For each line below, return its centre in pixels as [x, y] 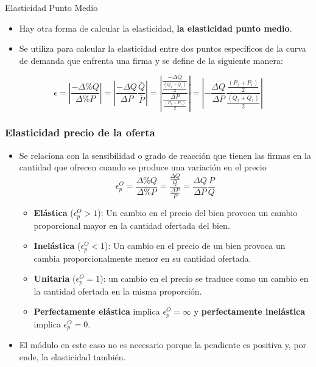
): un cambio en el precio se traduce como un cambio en [204, 278]
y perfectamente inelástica [250, 311]
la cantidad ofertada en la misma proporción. [118, 291]
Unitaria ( [55, 278]
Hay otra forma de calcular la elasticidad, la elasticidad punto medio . [156, 28]
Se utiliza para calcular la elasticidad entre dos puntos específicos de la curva [163, 48]
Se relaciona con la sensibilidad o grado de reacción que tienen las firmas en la [165, 155]
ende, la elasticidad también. [72, 356]
